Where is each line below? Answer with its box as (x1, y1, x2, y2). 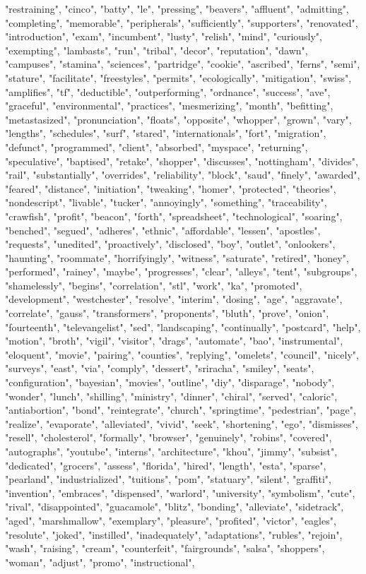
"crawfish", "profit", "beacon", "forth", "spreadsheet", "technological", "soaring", (5, 208, 343, 223)
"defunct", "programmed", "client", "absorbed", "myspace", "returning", (5, 139, 308, 154)
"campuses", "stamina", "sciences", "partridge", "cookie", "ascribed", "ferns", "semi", (5, 56, 360, 71)
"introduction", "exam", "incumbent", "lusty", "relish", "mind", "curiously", (5, 29, 322, 44)
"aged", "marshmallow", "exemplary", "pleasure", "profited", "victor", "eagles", (5, 513, 336, 527)
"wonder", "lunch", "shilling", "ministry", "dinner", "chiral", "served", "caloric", (5, 388, 338, 403)
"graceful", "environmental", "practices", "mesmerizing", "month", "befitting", (5, 98, 333, 113)
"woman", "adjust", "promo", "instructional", (5, 554, 195, 569)
